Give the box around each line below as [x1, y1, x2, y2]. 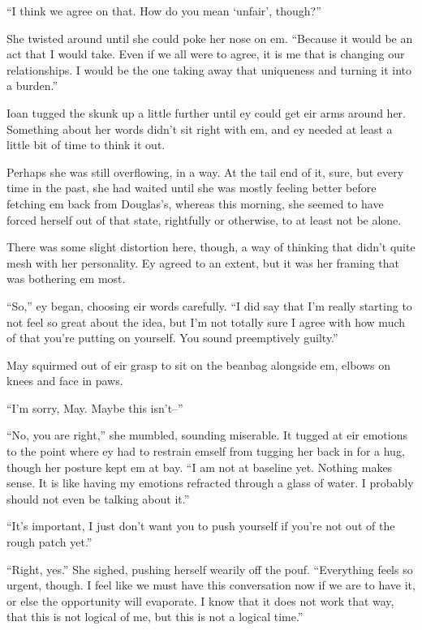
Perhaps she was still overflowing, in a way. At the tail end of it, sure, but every [6, 163, 404, 180]
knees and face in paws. [6, 372, 123, 389]
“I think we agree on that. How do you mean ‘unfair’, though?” [6, 2, 321, 19]
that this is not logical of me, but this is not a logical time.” [6, 608, 304, 625]
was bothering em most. [6, 270, 126, 287]
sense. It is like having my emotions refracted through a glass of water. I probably [6, 474, 414, 491]
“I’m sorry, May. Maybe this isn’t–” [6, 399, 183, 416]
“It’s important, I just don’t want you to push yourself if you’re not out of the [6, 517, 395, 534]
